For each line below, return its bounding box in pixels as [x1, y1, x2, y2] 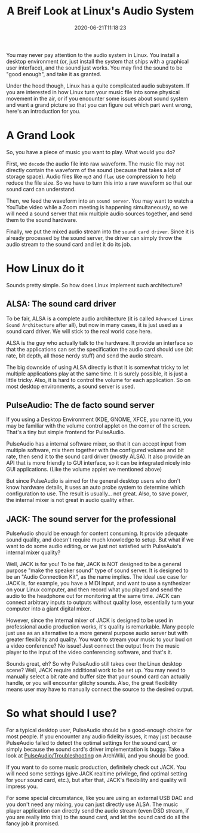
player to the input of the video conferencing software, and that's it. [6, 649, 173, 656]
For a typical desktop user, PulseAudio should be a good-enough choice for [6, 727, 192, 734]
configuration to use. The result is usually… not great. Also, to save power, [6, 490, 189, 497]
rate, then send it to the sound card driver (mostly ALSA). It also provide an [6, 453, 191, 460]
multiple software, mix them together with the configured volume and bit [6, 447, 184, 454]
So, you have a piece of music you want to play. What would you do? [6, 148, 176, 155]
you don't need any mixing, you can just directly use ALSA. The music [6, 801, 179, 808]
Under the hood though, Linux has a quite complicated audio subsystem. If [6, 82, 190, 89]
